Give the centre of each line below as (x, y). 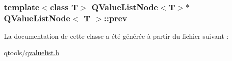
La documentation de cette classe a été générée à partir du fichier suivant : (116, 36)
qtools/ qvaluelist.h (32, 52)
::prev (116, 18)
